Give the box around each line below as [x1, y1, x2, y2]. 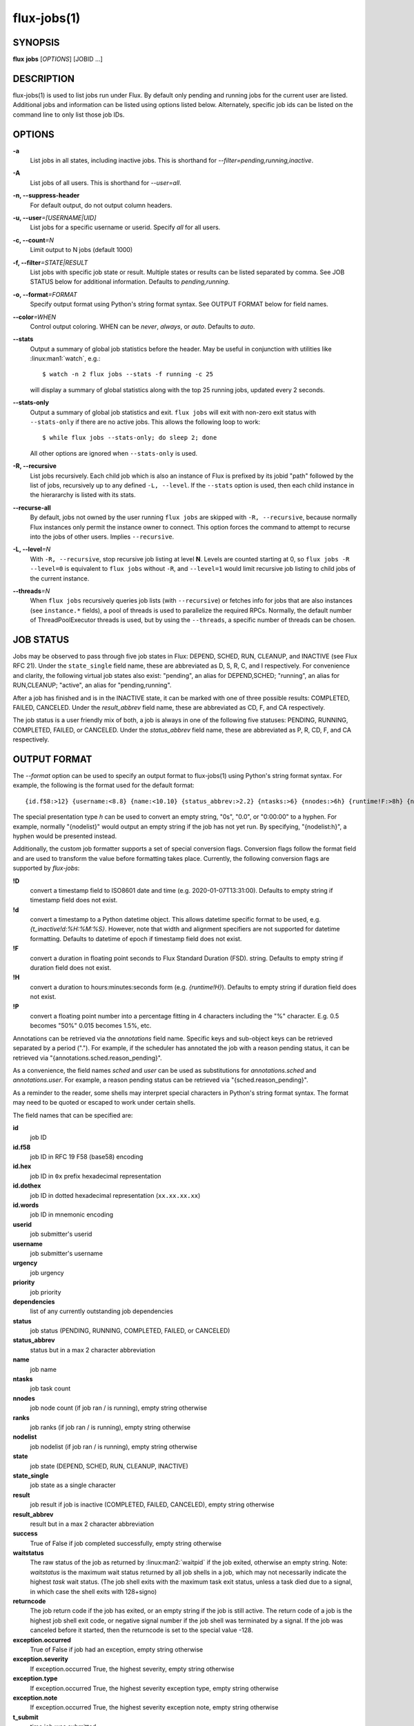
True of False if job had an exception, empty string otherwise [30, 1645, 204, 1654]
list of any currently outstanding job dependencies [30, 1307, 174, 1315]
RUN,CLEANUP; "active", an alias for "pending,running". [12, 681, 172, 690]
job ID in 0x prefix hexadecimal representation [30, 1172, 161, 1180]
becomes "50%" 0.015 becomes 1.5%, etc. [30, 1022, 152, 1030]
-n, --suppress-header [12, 191, 80, 200]
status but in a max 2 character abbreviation [30, 1346, 155, 1354]
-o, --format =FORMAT [12, 290, 77, 298]
